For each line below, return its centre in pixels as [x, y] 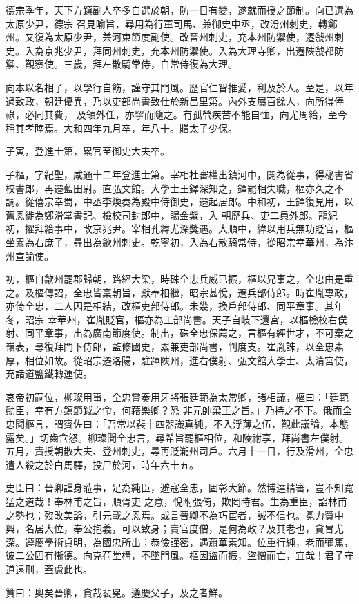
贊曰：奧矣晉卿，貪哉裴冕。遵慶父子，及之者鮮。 [117, 592]
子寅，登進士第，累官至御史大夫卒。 [88, 151]
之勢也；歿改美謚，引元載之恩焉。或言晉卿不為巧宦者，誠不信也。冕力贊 [170, 515]
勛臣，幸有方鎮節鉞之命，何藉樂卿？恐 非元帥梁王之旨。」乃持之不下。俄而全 [179, 410]
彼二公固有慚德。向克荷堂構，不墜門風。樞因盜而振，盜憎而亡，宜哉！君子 [175, 555]
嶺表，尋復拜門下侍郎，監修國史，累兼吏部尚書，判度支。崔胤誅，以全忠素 [175, 347]
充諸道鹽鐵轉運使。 [49, 374]
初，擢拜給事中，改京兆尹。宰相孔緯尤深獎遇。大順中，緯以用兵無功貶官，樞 [179, 228]
